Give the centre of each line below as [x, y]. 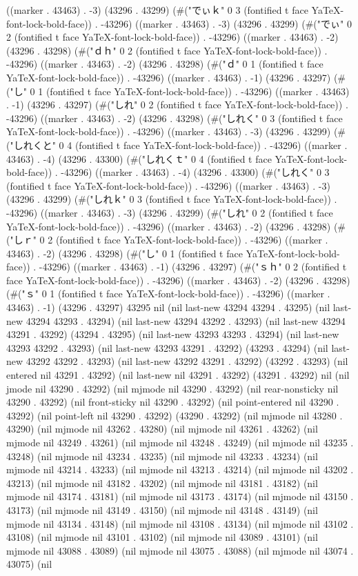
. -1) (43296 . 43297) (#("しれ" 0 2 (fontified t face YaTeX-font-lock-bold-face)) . [177, 105]
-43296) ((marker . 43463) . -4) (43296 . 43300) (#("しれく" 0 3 [195, 172]
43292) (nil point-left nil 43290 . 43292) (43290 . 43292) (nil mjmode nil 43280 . [175, 415]
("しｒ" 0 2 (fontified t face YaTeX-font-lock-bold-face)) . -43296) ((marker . [167, 240]
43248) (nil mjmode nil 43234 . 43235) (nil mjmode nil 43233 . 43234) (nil [162, 456]
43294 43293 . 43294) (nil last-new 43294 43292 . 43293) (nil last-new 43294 [186, 320]
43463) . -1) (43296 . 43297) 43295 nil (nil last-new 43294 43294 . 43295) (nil [168, 307]
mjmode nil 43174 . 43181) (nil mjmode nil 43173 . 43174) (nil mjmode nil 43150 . [180, 496]
